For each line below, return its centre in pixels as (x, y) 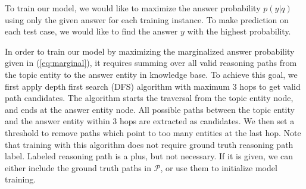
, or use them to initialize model (219, 167)
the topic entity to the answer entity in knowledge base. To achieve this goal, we (151, 74)
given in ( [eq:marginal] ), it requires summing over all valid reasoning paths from (151, 63)
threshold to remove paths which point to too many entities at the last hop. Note (153, 132)
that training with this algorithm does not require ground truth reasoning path (149, 144)
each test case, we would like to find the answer (91, 31)
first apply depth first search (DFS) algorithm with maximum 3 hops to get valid (153, 86)
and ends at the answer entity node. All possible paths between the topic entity (150, 109)
